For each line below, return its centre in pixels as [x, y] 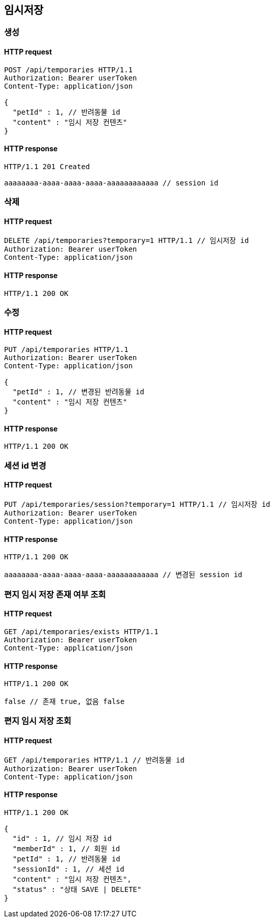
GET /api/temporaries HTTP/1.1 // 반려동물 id [94, 760]
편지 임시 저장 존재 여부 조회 [55, 594]
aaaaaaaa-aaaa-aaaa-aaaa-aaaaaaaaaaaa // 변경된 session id [123, 575]
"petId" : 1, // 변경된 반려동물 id [78, 392]
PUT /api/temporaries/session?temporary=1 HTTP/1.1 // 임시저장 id [137, 505]
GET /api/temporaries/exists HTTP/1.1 [81, 631]
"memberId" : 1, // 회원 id [66, 848]
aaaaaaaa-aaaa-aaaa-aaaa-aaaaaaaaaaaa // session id [111, 183]
